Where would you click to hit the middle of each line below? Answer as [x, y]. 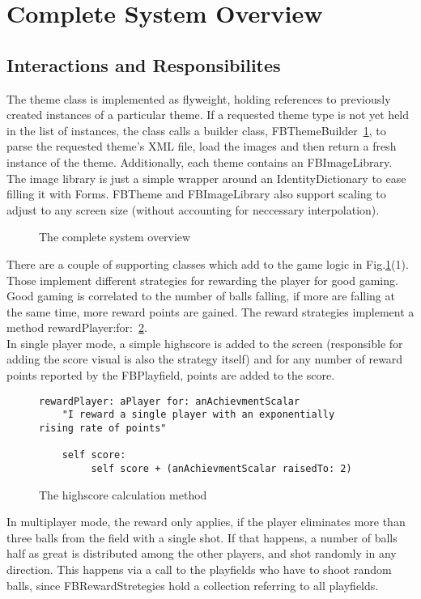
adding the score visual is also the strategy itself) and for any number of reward [205, 359]
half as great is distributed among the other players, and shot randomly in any [202, 553]
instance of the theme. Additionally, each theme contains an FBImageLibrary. [200, 161]
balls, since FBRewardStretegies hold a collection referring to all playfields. [193, 585]
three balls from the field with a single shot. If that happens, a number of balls [202, 537]
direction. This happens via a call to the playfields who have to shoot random [199, 569]
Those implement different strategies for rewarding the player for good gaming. [202, 280]
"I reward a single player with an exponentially [198, 415]
